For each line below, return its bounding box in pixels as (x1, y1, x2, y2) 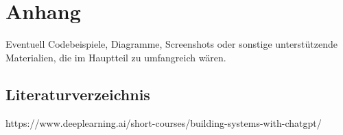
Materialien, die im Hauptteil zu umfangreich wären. (5, 50, 226, 64)
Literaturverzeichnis (5, 83, 150, 104)
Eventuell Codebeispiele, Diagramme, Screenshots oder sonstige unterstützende (5, 37, 338, 51)
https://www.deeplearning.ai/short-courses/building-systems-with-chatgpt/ (5, 115, 322, 130)
